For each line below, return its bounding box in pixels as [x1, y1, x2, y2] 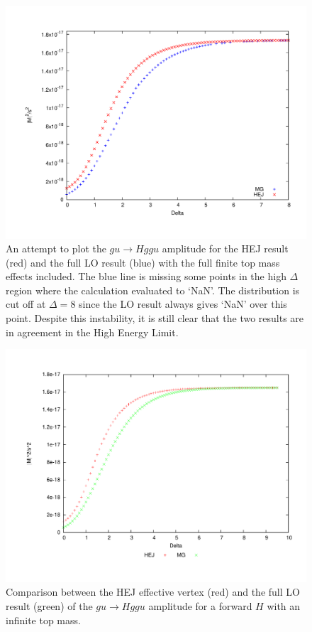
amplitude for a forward [148, 598, 252, 613]
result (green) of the [6, 598, 93, 613]
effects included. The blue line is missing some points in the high [6, 269, 286, 284]
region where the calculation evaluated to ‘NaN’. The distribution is [6, 282, 300, 297]
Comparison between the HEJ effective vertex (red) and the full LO [6, 584, 300, 599]
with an [267, 598, 301, 613]
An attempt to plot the [6, 241, 106, 256]
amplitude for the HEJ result [162, 241, 289, 256]
